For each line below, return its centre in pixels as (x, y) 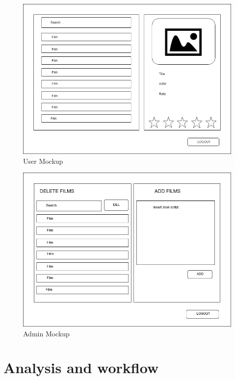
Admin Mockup (46, 333)
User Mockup (43, 161)
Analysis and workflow (81, 367)
